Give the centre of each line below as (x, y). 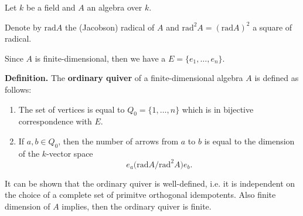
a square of (273, 27)
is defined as (277, 78)
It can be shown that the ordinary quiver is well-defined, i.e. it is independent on (150, 183)
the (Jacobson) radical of (110, 27)
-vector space (70, 153)
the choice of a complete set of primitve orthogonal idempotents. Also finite (140, 195)
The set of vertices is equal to (72, 109)
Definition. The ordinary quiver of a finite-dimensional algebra (124, 78)
